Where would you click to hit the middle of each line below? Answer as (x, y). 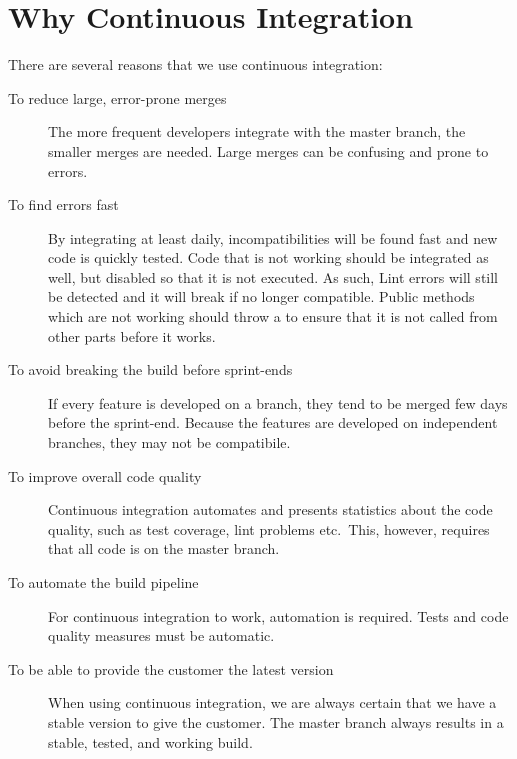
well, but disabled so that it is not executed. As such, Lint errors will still (273, 276)
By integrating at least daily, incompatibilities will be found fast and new (273, 237)
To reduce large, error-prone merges (117, 97)
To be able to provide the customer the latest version (171, 668)
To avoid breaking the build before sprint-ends (150, 369)
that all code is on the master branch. (164, 548)
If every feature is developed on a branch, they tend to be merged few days (278, 402)
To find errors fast (63, 204)
